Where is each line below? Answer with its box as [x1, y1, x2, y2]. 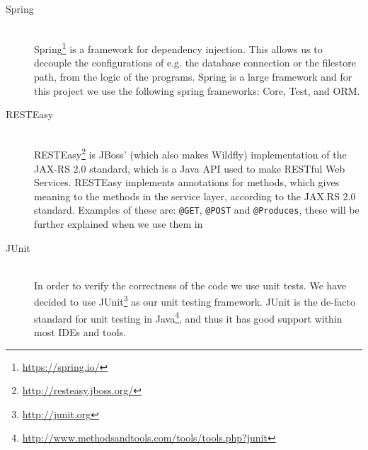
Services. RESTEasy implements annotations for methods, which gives [34, 175, 340, 190]
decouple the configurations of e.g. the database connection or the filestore [34, 55, 356, 70]
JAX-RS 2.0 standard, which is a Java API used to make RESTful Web [34, 161, 345, 175]
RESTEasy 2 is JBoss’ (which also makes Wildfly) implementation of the [34, 145, 347, 162]
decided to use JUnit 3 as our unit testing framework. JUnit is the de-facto [34, 292, 355, 309]
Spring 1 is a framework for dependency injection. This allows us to [34, 40, 323, 56]
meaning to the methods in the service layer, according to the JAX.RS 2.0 [34, 188, 356, 203]
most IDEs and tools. [34, 324, 127, 339]
